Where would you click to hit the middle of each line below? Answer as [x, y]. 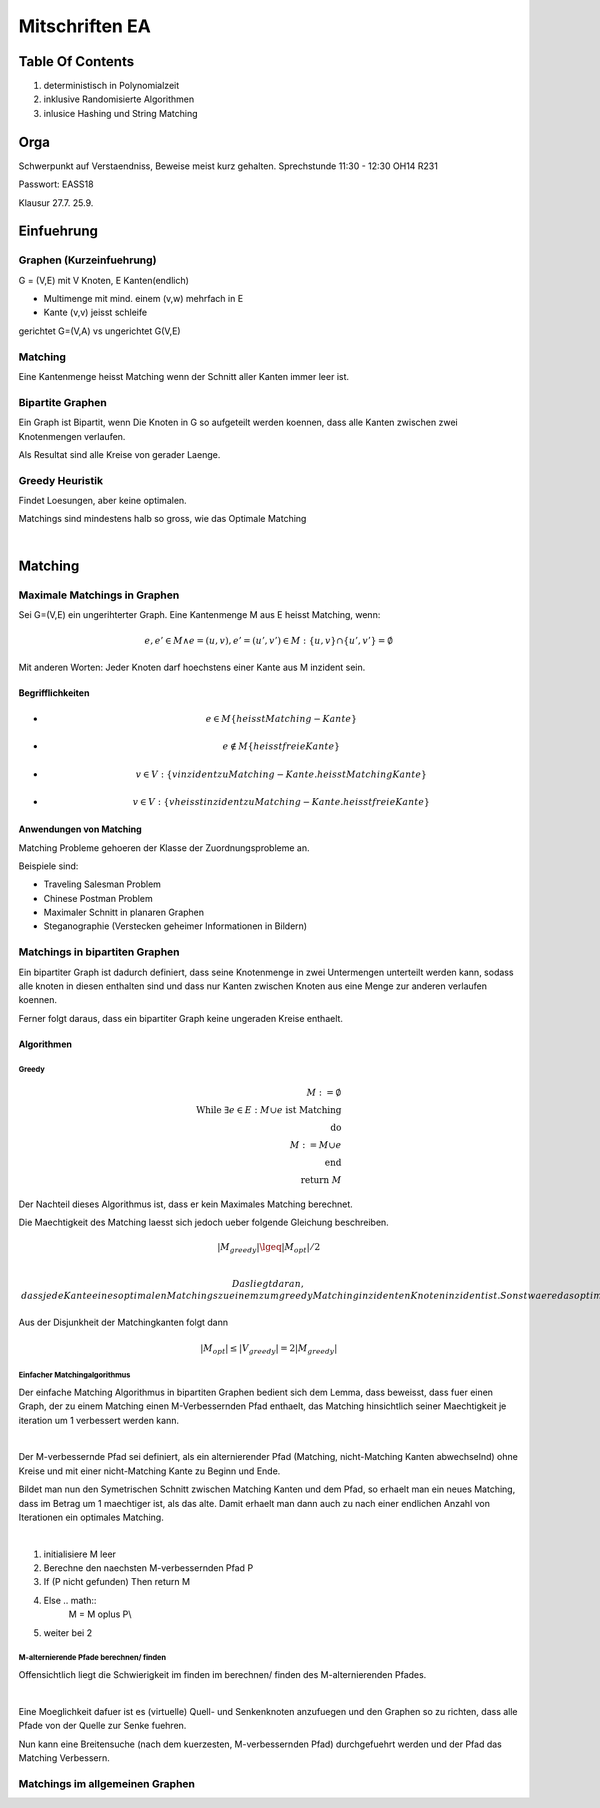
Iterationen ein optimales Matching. [91, 1517]
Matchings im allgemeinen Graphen [106, 1783]
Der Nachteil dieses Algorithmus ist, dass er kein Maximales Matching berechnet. [186, 1204]
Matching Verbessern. [64, 1757]
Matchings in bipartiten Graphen [99, 952]
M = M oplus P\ [100, 1614]
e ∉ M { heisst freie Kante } [281, 746]
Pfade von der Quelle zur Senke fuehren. [102, 1726]
